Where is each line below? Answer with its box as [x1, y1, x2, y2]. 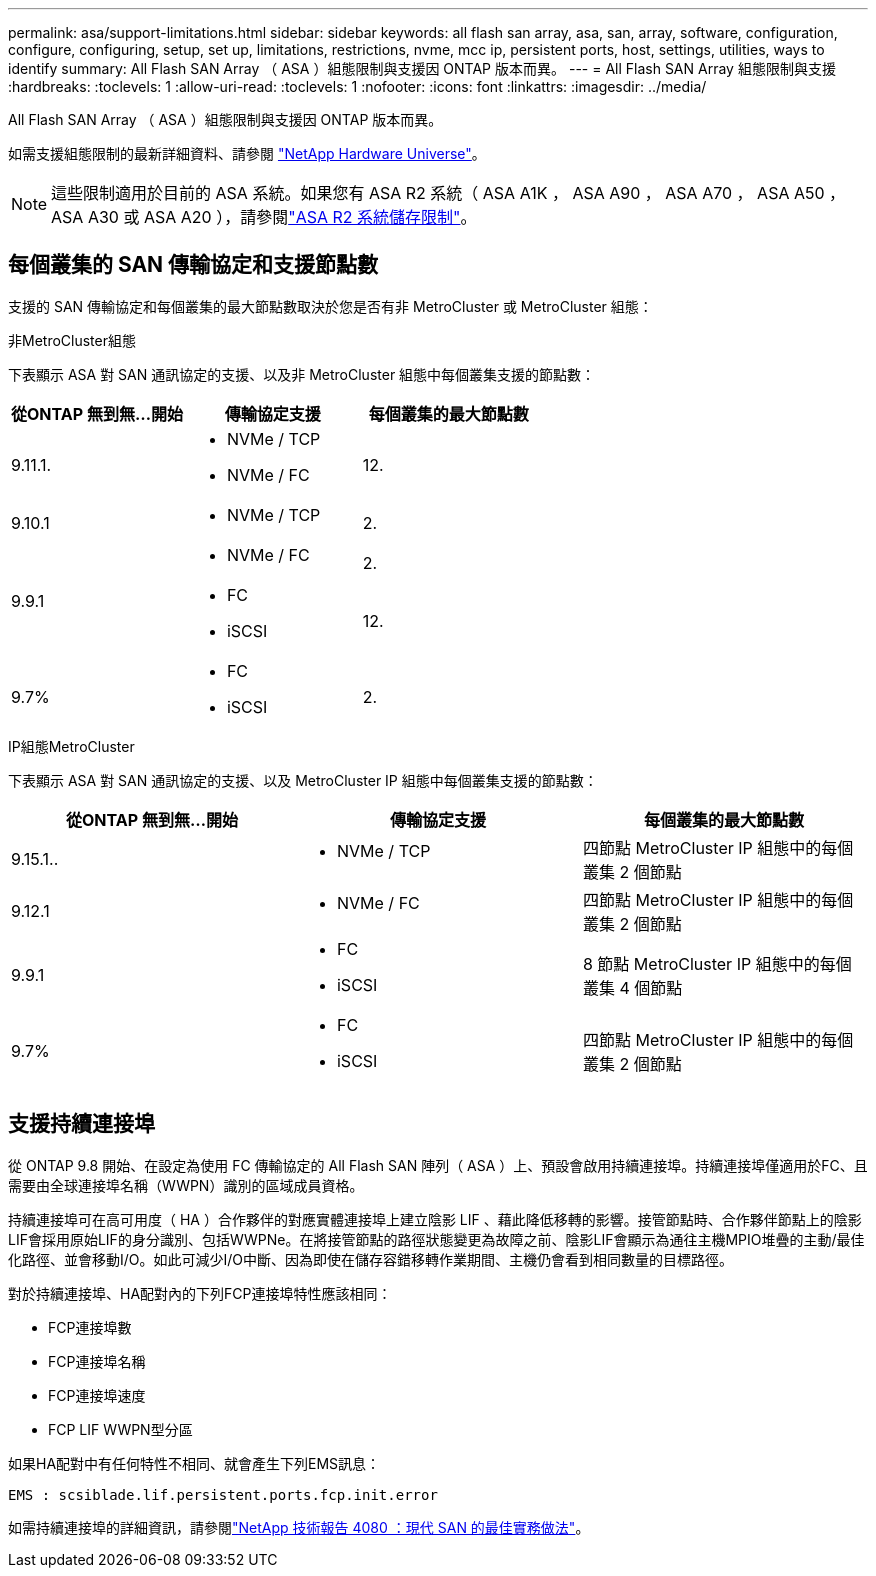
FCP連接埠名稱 [48, 1352, 146, 1370]
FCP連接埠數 [48, 1318, 132, 1336]
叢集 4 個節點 [582, 977, 683, 998]
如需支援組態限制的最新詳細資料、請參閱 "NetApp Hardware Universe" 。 [8, 145, 486, 162]
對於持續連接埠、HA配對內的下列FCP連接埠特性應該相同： [8, 1284, 392, 1302]
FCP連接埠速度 [48, 1386, 146, 1404]
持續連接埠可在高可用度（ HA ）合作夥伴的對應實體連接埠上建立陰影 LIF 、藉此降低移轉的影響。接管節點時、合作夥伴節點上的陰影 [8, 1210, 862, 1228]
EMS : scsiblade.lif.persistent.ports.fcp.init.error [8, 1486, 438, 1503]
